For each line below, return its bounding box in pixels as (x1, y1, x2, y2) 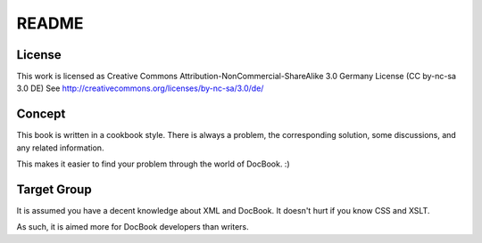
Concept (16, 107, 66, 122)
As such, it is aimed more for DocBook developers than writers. (16, 222, 249, 232)
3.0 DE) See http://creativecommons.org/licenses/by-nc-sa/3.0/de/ (16, 83, 264, 93)
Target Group (16, 182, 93, 197)
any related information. (16, 142, 104, 153)
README (16, 13, 84, 33)
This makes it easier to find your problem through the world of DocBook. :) (16, 158, 290, 169)
